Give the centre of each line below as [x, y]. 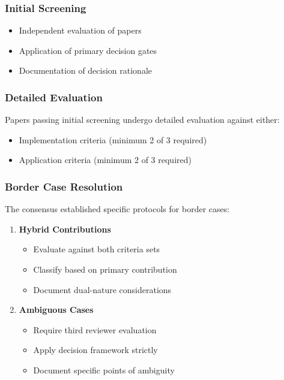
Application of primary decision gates [88, 50]
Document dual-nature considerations [102, 289]
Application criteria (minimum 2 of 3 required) [105, 160]
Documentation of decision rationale [86, 70]
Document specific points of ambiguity [104, 370]
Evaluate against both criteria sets [97, 249]
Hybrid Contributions [65, 229]
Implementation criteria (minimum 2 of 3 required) [113, 139]
